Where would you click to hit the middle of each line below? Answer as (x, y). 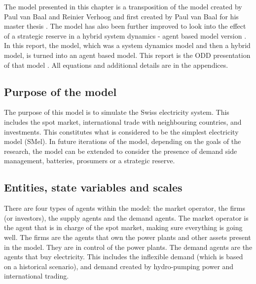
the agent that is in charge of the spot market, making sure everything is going (123, 227)
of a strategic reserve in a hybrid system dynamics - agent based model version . (125, 35)
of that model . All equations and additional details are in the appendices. (116, 65)
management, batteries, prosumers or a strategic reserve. (90, 161)
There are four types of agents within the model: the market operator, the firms (125, 208)
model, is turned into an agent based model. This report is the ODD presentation (127, 55)
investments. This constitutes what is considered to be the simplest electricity (121, 131)
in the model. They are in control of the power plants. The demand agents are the (128, 247)
